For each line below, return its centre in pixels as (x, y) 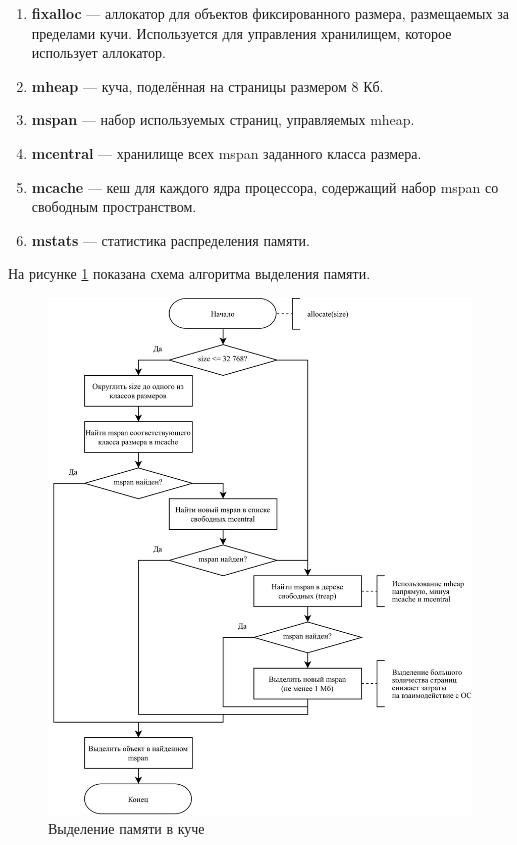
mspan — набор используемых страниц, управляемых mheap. (223, 119)
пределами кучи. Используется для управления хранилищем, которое (241, 32)
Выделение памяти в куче (126, 828)
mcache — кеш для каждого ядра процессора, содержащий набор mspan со (265, 186)
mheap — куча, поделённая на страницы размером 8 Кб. (207, 85)
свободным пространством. (114, 206)
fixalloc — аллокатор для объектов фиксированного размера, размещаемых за (270, 13)
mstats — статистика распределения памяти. (170, 239)
